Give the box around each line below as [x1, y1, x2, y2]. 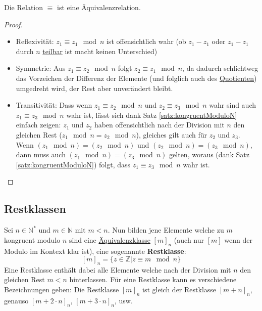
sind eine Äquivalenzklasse [69, 234, 150, 245]
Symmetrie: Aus [16, 63, 66, 73]
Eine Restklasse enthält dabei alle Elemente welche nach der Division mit [4, 264, 231, 275]
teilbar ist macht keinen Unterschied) [42, 46, 158, 56]
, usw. [114, 295, 133, 305]
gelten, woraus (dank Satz [169, 149, 249, 160]
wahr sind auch [209, 100, 256, 110]
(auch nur [174, 234, 204, 245]
